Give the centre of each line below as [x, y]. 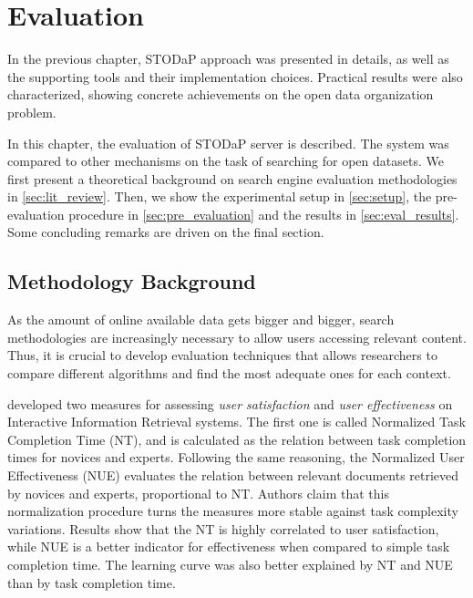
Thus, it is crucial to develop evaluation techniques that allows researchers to [222, 355]
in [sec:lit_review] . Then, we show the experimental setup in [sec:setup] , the [220, 196]
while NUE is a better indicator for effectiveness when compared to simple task [229, 546]
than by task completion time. [92, 582]
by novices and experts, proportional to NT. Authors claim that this [198, 493]
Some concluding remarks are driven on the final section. [166, 232]
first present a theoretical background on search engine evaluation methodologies [232, 178]
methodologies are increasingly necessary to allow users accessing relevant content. [237, 337]
